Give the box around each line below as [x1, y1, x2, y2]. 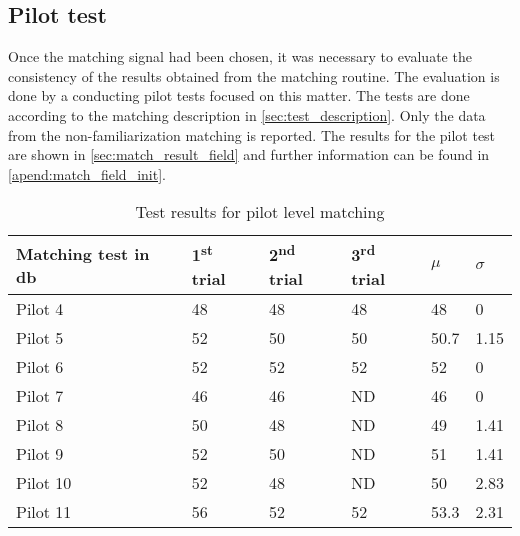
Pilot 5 [16, 325, 64, 349]
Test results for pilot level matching [135, 200, 385, 224]
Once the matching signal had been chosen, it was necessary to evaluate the [8, 46, 472, 67]
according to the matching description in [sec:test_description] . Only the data [8, 104, 486, 125]
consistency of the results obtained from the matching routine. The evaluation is [8, 65, 500, 86]
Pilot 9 [16, 441, 64, 465]
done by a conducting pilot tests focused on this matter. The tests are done [8, 85, 470, 106]
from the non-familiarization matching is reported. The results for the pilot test [8, 124, 496, 145]
